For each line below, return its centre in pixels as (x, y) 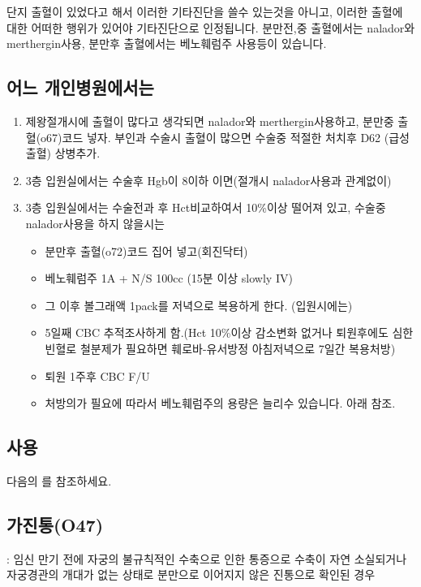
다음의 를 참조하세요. (59, 480)
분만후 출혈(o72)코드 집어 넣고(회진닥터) (146, 250)
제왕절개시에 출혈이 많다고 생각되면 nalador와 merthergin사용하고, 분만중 (210, 121)
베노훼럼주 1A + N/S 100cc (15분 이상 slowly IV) (169, 278)
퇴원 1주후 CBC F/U (97, 376)
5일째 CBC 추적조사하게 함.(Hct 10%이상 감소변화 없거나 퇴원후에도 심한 (229, 332)
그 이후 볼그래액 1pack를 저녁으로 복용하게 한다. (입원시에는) (199, 305)
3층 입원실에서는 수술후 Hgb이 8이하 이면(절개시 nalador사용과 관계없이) (208, 180)
